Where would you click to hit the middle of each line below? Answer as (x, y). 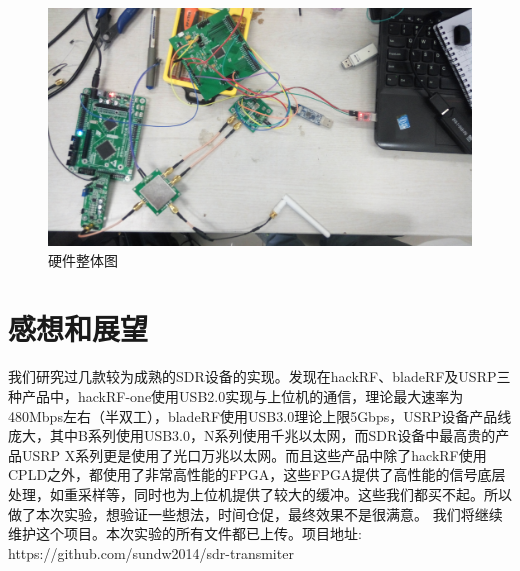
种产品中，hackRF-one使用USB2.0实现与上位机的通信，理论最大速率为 (236, 395)
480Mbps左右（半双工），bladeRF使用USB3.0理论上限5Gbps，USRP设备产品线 (260, 415)
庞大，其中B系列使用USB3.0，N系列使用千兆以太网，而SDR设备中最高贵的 (252, 435)
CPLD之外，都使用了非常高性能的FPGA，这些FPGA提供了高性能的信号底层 (257, 474)
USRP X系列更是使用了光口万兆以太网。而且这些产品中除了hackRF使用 (254, 454)
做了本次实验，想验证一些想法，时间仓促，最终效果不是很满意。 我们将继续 (255, 513)
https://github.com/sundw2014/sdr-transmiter (151, 552)
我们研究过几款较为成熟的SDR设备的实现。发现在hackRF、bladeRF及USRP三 (259, 376)
